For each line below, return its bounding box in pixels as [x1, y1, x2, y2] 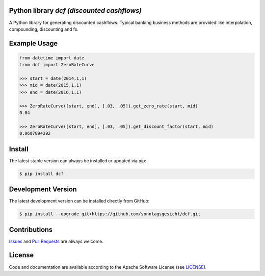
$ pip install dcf [19, 171, 64, 176]
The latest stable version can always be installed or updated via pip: [9, 157, 147, 164]
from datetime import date [19, 55, 84, 61]
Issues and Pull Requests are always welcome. [9, 238, 104, 244]
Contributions [9, 226, 53, 234]
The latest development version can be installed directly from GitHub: [9, 198, 150, 204]
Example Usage [9, 39, 58, 48]
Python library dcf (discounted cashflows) [9, 6, 142, 15]
